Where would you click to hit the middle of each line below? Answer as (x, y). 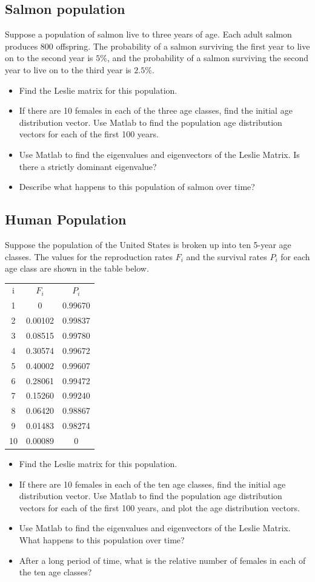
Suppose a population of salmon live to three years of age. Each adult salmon (148, 34)
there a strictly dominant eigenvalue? (88, 166)
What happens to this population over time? (102, 539)
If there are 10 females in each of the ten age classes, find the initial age (152, 484)
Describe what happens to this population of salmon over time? (137, 187)
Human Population (66, 219)
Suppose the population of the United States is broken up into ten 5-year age (148, 244)
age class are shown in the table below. (77, 268)
